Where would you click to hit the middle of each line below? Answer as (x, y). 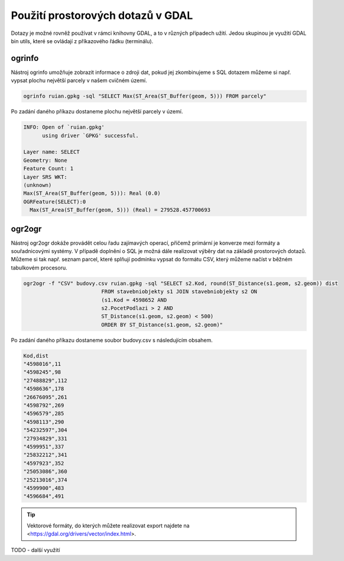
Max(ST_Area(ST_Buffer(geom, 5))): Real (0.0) (92, 193)
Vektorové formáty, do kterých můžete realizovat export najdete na (108, 526)
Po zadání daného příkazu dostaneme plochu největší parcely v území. (97, 112)
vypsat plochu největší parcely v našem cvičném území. (79, 80)
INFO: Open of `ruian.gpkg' (64, 127)
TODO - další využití (35, 550)
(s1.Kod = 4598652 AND (134, 300)
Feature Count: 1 (48, 169)
